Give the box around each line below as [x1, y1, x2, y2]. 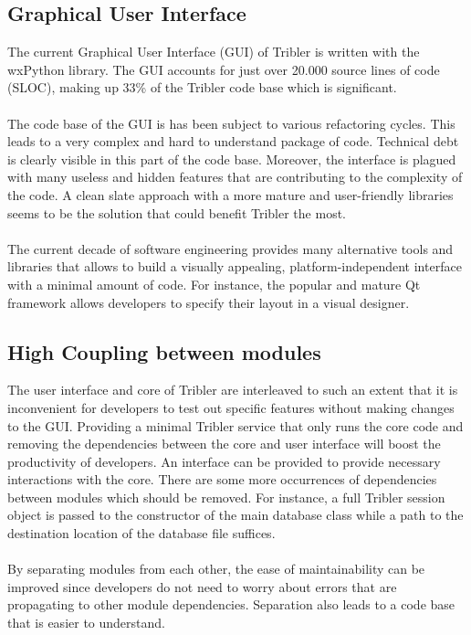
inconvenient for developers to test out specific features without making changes [7, 397, 455, 417]
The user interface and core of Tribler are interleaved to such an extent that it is [7, 380, 458, 399]
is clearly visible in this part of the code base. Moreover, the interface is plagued [7, 149, 456, 168]
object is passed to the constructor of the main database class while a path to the [7, 505, 464, 524]
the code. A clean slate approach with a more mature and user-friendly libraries [7, 185, 454, 204]
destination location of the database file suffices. [7, 524, 276, 543]
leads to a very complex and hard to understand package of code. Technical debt [7, 132, 459, 151]
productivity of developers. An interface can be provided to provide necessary [7, 451, 441, 471]
